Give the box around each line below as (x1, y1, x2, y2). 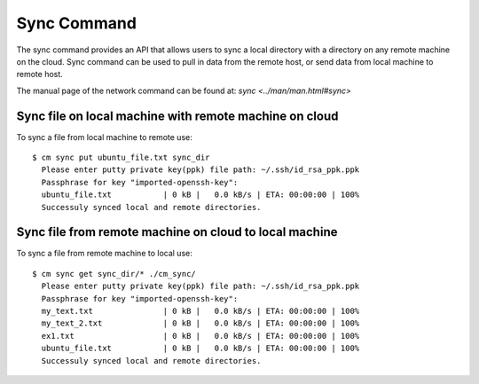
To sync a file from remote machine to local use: (16, 248, 192, 259)
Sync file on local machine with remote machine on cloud (16, 108, 339, 123)
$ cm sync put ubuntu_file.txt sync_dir (32, 153, 210, 163)
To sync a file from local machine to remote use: (16, 131, 192, 142)
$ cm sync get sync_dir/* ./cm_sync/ (32, 269, 197, 278)
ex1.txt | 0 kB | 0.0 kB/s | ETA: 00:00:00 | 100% (41, 331, 360, 341)
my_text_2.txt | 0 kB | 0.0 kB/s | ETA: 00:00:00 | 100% (41, 318, 360, 328)
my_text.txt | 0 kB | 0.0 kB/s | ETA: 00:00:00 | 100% (41, 306, 360, 317)
